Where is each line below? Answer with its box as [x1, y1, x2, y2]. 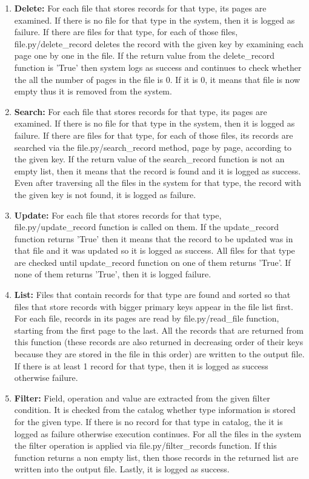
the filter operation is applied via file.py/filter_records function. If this [14, 439, 277, 452]
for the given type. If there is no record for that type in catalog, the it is [14, 415, 283, 428]
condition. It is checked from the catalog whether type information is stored [14, 403, 296, 416]
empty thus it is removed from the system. [14, 85, 172, 97]
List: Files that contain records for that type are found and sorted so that [14, 288, 291, 301]
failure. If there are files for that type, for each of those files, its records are [14, 128, 293, 141]
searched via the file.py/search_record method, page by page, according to [14, 140, 292, 153]
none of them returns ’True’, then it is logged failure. [14, 268, 211, 280]
